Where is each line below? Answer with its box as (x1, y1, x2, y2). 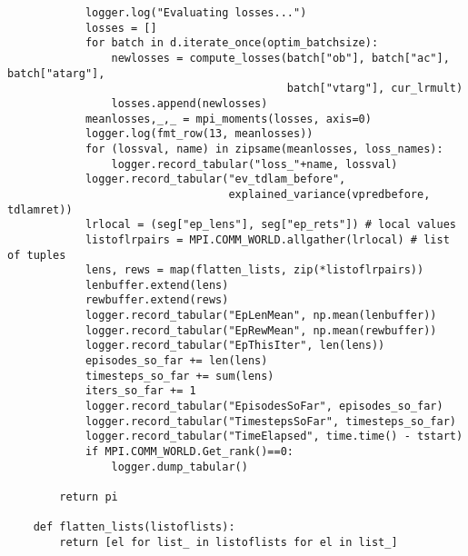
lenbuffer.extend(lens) (85, 278, 229, 292)
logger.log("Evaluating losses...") (85, 6, 307, 19)
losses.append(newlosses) (111, 96, 268, 110)
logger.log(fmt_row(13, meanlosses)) (85, 127, 314, 141)
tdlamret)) (7, 203, 73, 216)
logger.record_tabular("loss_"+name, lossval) (111, 157, 398, 171)
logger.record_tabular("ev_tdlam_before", (85, 173, 346, 186)
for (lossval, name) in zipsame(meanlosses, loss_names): (85, 142, 443, 155)
